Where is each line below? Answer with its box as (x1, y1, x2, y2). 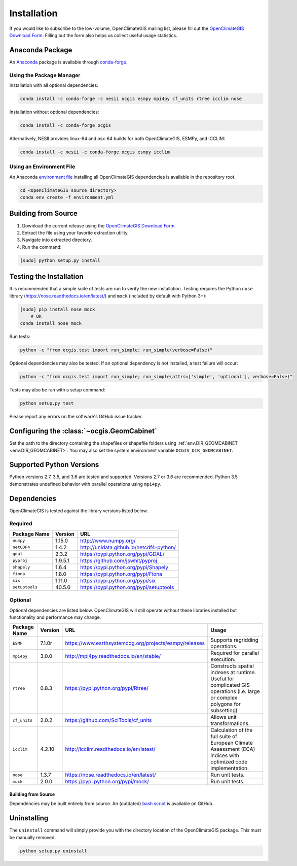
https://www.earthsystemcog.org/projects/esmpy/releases (65, 640, 205, 647)
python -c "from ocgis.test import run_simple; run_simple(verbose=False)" (20, 347, 213, 353)
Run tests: (9, 334, 30, 340)
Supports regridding (210, 637, 258, 644)
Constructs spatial (210, 662, 254, 670)
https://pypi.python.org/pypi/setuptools (80, 584, 174, 591)
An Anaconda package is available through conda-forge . (9, 59, 128, 65)
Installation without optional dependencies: (9, 109, 99, 115)
